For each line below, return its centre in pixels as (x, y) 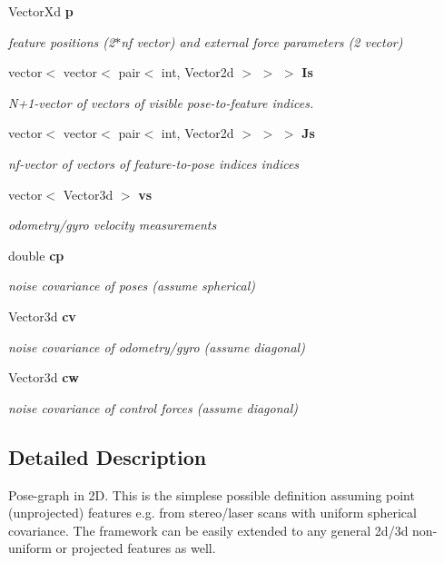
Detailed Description (108, 456)
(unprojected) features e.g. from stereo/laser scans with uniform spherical (212, 513)
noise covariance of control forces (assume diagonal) (153, 407)
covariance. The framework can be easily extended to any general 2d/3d (208, 530)
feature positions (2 (62, 41)
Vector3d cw (44, 377)
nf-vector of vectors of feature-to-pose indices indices (154, 163)
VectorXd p (41, 11)
